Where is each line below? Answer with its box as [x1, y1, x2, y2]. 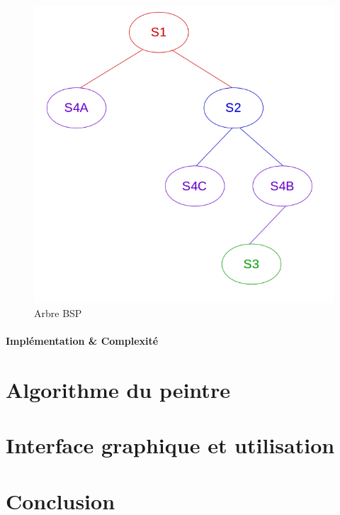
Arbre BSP [34, 305, 82, 320]
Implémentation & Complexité [6, 333, 159, 348]
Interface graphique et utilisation [6, 431, 335, 460]
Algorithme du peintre [6, 375, 230, 404]
